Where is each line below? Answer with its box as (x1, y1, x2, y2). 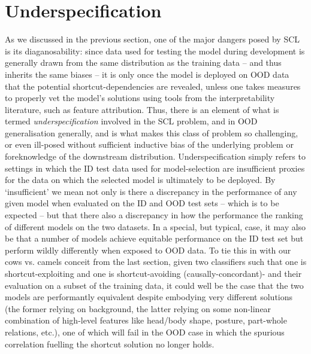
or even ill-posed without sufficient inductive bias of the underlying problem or (5, 138, 294, 151)
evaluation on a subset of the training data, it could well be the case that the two (5, 279, 304, 291)
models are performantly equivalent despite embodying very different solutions (5, 291, 293, 303)
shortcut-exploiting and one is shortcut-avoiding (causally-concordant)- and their (5, 267, 302, 279)
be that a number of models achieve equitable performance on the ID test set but (5, 232, 304, 245)
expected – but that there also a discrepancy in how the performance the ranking (5, 209, 303, 221)
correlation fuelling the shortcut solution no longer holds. (5, 337, 215, 350)
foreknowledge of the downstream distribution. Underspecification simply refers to (5, 150, 306, 163)
